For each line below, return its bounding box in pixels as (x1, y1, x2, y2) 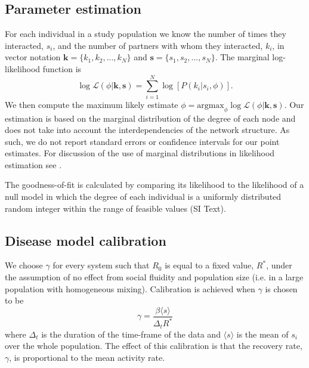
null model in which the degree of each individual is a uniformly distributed (5, 190, 282, 203)
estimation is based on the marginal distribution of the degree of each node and (5, 112, 296, 124)
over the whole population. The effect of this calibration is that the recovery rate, (5, 339, 302, 352)
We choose (5, 259, 43, 271)
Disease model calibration (5, 231, 166, 249)
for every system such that (52, 259, 150, 271)
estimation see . (5, 158, 62, 171)
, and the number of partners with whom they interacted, (52, 39, 263, 51)
